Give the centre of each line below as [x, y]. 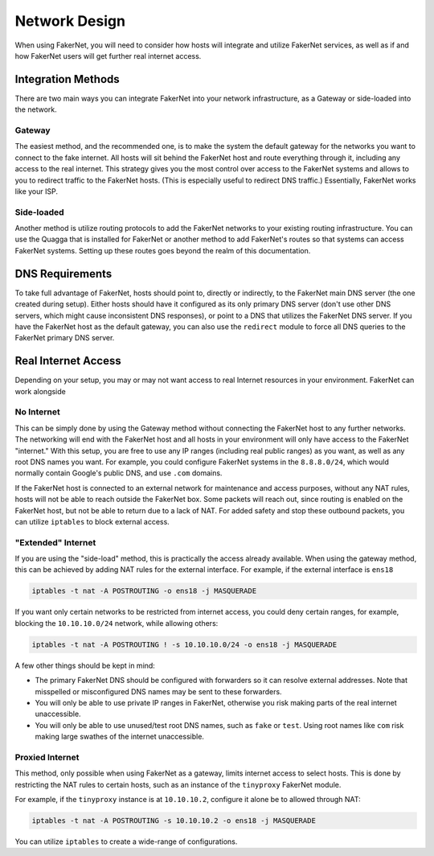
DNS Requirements [63, 274]
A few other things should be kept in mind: [85, 665]
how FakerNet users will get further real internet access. [108, 56]
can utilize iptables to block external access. [92, 521]
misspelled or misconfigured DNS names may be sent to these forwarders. [158, 691]
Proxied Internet [47, 757]
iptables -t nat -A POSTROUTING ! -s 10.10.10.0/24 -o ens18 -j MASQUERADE [184, 644]
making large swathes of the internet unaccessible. [120, 737]
